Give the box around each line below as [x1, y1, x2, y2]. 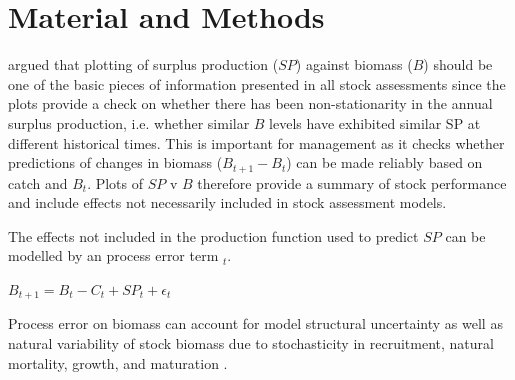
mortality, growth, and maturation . [8, 352, 228, 373]
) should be [423, 54, 493, 75]
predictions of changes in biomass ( [8, 152, 223, 173]
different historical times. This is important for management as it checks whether [8, 132, 505, 153]
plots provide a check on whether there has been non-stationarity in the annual [8, 93, 493, 114]
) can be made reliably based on [286, 152, 483, 173]
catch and [8, 172, 68, 193]
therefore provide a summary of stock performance [197, 172, 507, 193]
